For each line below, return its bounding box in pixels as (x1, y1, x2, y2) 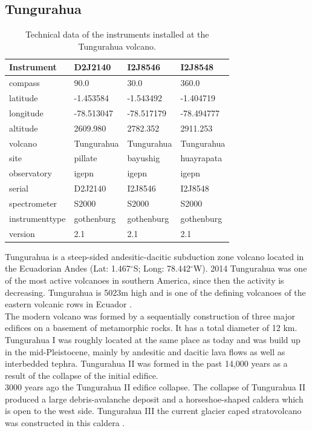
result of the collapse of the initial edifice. (5, 369, 158, 381)
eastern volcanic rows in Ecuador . (5, 298, 132, 310)
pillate (74, 152, 97, 164)
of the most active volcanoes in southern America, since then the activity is (5, 273, 284, 286)
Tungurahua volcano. (78, 39, 156, 52)
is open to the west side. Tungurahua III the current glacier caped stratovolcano (5, 404, 302, 417)
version (9, 227, 35, 239)
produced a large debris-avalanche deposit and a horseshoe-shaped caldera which (5, 392, 304, 405)
